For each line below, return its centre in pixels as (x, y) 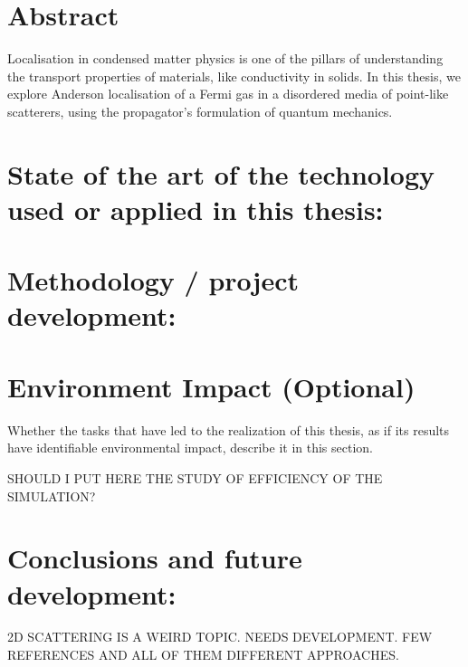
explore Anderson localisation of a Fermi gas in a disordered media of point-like (228, 94)
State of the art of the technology (221, 173)
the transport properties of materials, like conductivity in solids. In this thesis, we (234, 76)
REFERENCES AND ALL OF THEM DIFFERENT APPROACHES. (203, 655)
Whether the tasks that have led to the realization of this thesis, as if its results (229, 429)
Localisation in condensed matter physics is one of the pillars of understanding (225, 58)
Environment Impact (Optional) (211, 386)
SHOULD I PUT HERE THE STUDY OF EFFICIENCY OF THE (195, 477)
